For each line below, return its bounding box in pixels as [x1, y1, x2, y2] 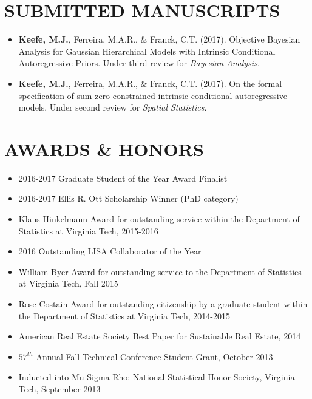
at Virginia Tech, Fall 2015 [18, 277, 118, 290]
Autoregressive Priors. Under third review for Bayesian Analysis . [18, 56, 260, 69]
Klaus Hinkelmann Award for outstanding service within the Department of [18, 213, 300, 225]
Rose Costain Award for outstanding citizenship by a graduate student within [18, 297, 308, 310]
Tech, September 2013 [18, 382, 101, 395]
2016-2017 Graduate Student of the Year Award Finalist [18, 171, 228, 184]
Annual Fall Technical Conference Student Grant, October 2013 [36, 350, 273, 363]
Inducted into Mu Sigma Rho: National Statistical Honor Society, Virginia [18, 370, 295, 383]
